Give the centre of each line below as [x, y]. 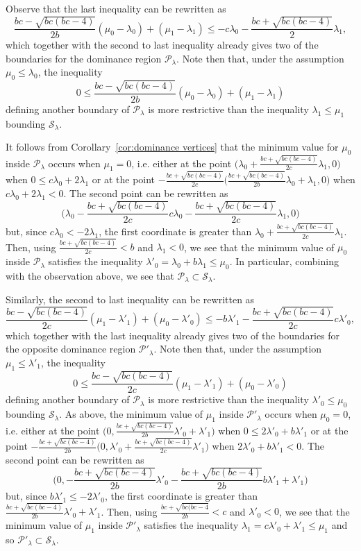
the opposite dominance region [71, 349]
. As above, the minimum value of [131, 414]
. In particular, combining [284, 261]
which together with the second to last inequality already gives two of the [162, 45]
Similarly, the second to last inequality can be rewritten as [130, 299]
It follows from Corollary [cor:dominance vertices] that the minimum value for [172, 147]
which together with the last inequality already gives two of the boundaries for [173, 335]
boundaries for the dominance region [84, 58]
